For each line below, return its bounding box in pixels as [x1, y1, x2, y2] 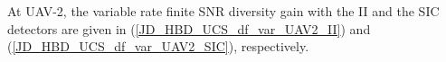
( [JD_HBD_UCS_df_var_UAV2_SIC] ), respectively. [7, 37, 309, 56]
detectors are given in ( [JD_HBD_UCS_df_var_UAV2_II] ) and [7, 19, 371, 38]
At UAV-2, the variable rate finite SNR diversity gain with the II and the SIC [7, 2, 440, 20]
